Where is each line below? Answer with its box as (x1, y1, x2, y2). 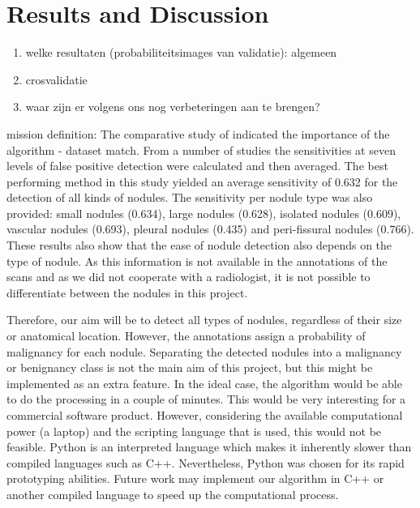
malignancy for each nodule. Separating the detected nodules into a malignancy (6, 343, 402, 360)
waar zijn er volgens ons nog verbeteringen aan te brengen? (25, 98, 320, 115)
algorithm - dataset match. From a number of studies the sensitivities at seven (6, 141, 396, 158)
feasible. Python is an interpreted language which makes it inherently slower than (6, 438, 412, 455)
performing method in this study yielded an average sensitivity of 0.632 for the (6, 173, 398, 190)
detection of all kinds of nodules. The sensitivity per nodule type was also (6, 189, 373, 206)
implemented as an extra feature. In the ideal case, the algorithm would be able (6, 374, 402, 391)
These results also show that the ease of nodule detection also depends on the (6, 237, 392, 254)
